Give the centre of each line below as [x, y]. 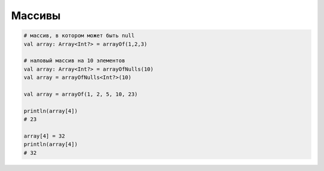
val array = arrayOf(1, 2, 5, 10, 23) [81, 94]
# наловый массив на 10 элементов [74, 61]
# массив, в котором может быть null [79, 36]
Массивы [36, 16]
